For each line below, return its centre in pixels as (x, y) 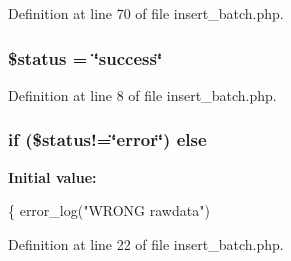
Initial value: (52, 176)
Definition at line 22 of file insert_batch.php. (146, 243)
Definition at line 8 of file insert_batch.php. (142, 94)
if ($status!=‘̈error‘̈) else (107, 139)
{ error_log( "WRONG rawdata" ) (109, 210)
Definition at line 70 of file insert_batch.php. (146, 13)
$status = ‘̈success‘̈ (85, 57)
